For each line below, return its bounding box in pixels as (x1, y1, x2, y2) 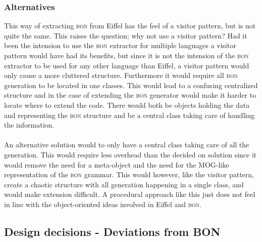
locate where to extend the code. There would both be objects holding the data (4, 99, 250, 110)
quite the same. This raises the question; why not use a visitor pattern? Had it (4, 30, 247, 41)
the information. (4, 119, 55, 130)
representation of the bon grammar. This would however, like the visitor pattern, (4, 169, 254, 180)
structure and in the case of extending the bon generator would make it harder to (4, 90, 256, 100)
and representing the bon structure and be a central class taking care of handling (4, 109, 255, 120)
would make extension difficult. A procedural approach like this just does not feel (4, 189, 255, 199)
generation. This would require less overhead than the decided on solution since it (4, 149, 257, 159)
